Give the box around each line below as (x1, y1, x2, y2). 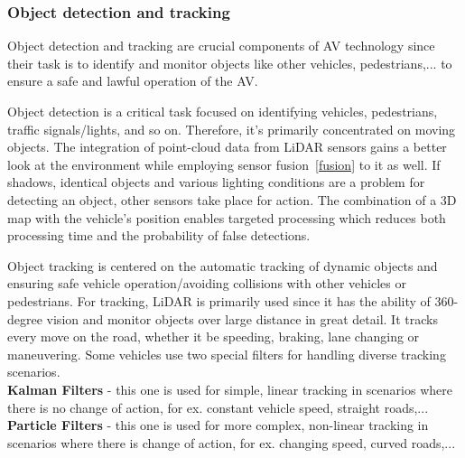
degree (7, 309, 42, 328)
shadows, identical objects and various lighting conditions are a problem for (7, 173, 425, 192)
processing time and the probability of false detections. (7, 226, 311, 245)
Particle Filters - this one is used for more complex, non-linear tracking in (7, 416, 429, 435)
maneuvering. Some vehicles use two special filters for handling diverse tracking (7, 344, 446, 363)
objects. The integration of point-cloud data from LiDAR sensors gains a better (7, 137, 447, 156)
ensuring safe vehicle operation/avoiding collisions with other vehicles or (7, 274, 406, 293)
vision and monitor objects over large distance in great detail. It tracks (46, 309, 438, 328)
